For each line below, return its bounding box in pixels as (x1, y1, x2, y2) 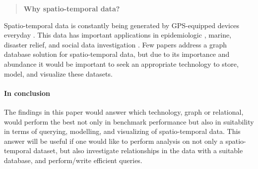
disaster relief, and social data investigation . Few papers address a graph (4, 39, 227, 49)
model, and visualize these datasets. (4, 68, 113, 79)
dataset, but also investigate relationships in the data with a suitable (33, 145, 243, 156)
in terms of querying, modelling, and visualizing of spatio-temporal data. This (4, 126, 241, 136)
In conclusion (4, 87, 50, 98)
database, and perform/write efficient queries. (4, 155, 142, 165)
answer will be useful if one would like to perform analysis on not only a (4, 135, 223, 146)
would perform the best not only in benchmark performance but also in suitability (4, 116, 254, 127)
